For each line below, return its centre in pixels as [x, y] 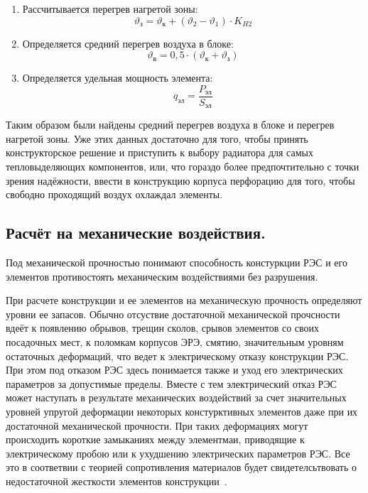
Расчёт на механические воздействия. [136, 233]
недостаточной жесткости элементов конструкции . [117, 481]
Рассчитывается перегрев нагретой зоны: [110, 9]
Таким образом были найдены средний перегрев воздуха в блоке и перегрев [170, 125]
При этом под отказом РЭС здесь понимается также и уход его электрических [174, 370]
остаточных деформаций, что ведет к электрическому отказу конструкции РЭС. [177, 356]
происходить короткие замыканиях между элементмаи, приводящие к [155, 439]
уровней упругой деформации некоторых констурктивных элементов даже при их [182, 411]
